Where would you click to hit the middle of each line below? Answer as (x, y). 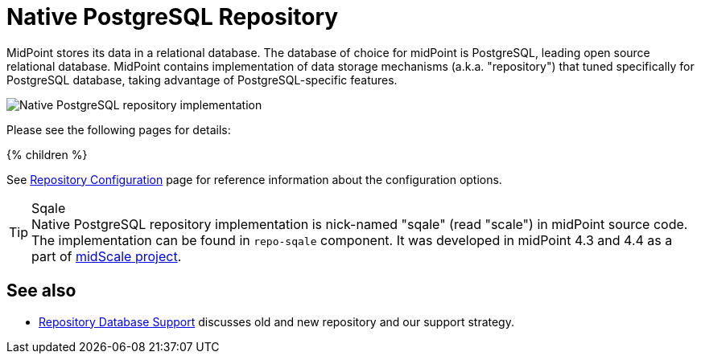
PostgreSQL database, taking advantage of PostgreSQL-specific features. (202, 80)
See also (41, 291)
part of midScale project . (107, 256)
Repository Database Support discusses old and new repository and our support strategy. (276, 321)
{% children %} (47, 154)
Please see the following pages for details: (119, 129)
